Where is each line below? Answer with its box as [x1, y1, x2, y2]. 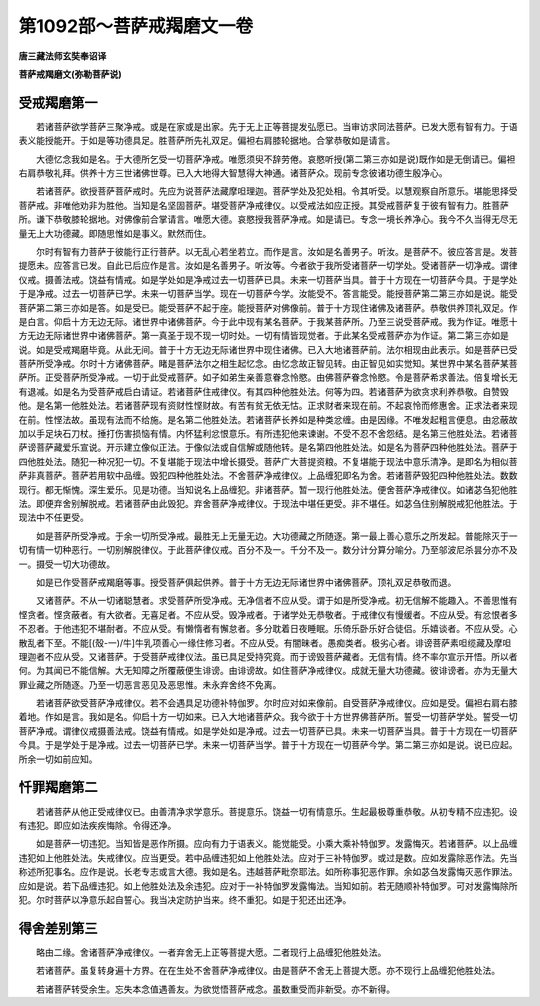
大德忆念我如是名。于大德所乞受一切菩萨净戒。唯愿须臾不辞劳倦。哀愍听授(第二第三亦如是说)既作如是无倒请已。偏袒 [35, 153, 516, 165]
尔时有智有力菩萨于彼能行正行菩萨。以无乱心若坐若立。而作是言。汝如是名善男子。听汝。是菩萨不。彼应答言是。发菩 [35, 245, 518, 257]
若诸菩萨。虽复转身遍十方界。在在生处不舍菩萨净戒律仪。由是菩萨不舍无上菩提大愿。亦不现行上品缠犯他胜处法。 [35, 965, 500, 977]
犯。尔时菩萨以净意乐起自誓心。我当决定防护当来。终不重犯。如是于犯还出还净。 [18, 893, 352, 905]
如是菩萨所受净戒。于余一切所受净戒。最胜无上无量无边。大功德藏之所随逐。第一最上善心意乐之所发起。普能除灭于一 [35, 530, 518, 542]
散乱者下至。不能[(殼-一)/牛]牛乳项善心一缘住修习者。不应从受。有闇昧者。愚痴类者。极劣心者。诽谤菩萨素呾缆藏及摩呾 [18, 636, 512, 649]
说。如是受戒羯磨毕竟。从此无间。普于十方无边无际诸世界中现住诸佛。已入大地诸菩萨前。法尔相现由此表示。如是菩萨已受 [18, 343, 518, 355]
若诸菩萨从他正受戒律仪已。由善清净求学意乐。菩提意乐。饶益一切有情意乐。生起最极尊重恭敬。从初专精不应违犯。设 [35, 805, 518, 817]
